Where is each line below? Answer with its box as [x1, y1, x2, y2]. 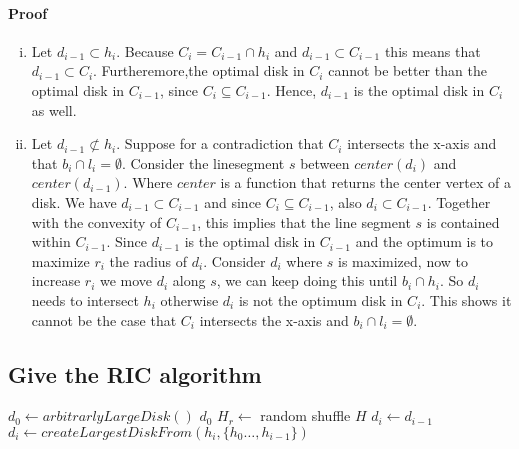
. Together [427, 191, 491, 212]
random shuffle [260, 405, 351, 426]
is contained [426, 211, 500, 232]
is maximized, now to [338, 250, 468, 271]
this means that [384, 40, 481, 61]
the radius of [109, 250, 188, 271]
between [300, 152, 350, 173]
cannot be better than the [328, 60, 487, 81]
